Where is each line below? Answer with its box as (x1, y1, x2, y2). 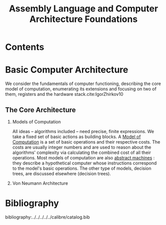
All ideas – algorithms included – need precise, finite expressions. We (12, 128, 154, 134)
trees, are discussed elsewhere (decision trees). (12, 170, 111, 176)
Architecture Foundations (29, 13, 138, 25)
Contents (5, 42, 45, 53)
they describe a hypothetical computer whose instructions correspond (12, 160, 157, 166)
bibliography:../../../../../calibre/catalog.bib (5, 214, 90, 220)
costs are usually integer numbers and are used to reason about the (12, 144, 152, 150)
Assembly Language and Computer (9, 3, 158, 14)
